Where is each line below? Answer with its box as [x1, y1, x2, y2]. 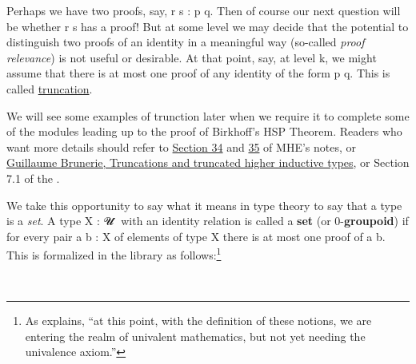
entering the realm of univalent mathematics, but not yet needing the [25, 327, 366, 344]
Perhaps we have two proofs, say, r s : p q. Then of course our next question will [6, 2, 401, 18]
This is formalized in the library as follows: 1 [6, 244, 222, 263]
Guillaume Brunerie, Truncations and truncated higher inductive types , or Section [6, 154, 410, 171]
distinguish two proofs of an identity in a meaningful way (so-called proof [6, 34, 365, 50]
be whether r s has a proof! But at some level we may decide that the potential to [6, 18, 409, 34]
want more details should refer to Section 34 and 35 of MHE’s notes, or [6, 138, 357, 155]
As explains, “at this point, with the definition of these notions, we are [25, 312, 372, 329]
